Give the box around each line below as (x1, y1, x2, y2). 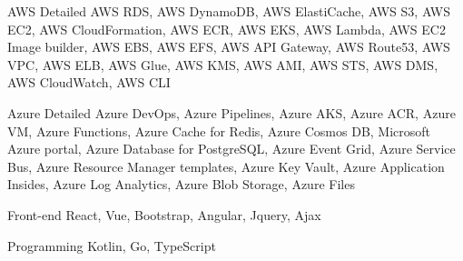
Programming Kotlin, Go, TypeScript (7, 236, 216, 255)
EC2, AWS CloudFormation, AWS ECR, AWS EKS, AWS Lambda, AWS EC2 (7, 19, 446, 38)
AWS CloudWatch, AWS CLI (7, 73, 171, 92)
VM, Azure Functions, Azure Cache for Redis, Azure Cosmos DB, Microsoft (7, 121, 431, 140)
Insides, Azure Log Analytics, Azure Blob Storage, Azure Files (7, 175, 355, 194)
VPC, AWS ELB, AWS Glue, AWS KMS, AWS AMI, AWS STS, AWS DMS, (7, 55, 438, 74)
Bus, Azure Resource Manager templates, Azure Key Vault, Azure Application (7, 156, 445, 176)
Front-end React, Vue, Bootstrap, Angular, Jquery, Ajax (7, 205, 321, 224)
